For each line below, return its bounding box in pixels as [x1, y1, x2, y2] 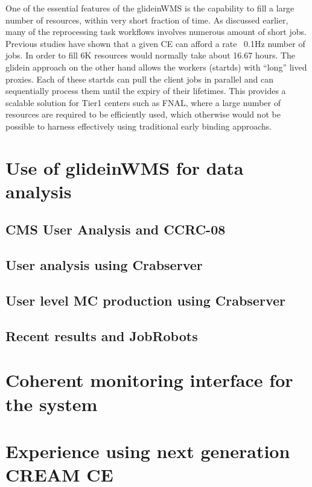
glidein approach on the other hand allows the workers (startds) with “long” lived [5, 60, 307, 73]
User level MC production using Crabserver [5, 291, 285, 310]
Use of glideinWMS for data [5, 155, 244, 180]
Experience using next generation [5, 438, 290, 463]
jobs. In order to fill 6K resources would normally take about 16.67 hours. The [5, 49, 296, 61]
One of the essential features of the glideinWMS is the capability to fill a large [5, 2, 294, 14]
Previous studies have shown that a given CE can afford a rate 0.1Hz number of [5, 37, 305, 49]
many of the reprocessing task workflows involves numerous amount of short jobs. [5, 25, 307, 38]
